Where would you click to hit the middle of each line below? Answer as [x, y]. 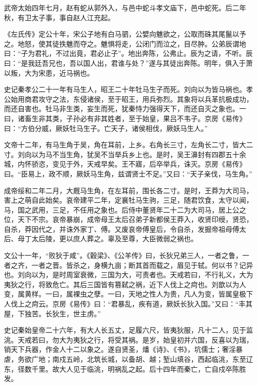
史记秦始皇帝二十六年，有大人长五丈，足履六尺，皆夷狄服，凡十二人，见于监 [128, 330]
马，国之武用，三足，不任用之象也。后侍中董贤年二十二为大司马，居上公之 [125, 209]
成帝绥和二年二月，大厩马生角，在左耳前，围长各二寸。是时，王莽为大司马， [128, 190]
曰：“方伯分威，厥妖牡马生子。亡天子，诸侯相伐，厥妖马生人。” [106, 128]
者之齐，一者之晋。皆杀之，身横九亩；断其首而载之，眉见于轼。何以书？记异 [128, 265]
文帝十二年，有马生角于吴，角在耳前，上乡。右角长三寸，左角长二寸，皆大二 [128, 145]
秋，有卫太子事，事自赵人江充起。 [59, 17]
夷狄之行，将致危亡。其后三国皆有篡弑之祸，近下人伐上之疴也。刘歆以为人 [125, 284]
